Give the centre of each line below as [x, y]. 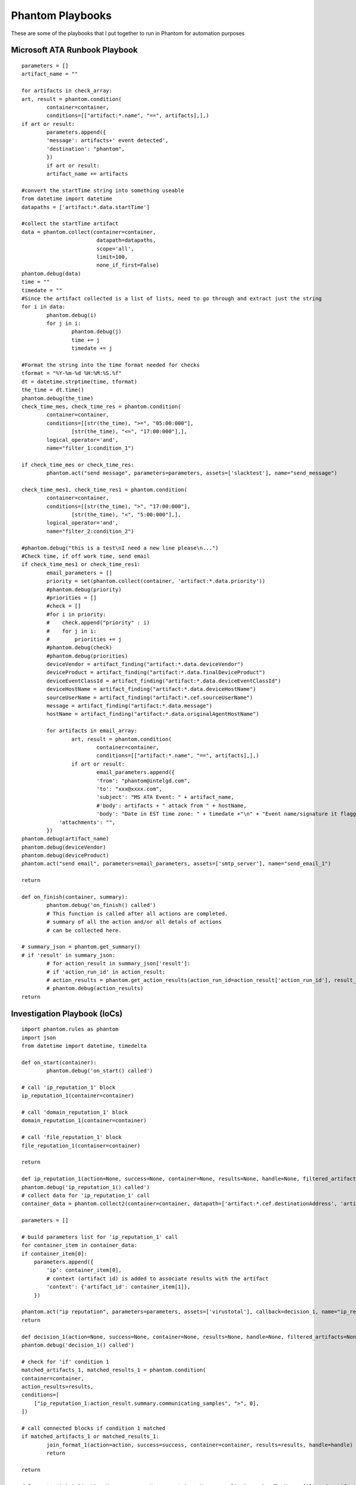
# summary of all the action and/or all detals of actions [134, 922]
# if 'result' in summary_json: [69, 955]
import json [39, 1037]
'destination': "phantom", [86, 149]
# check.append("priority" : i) [98, 623]
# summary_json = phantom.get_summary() [81, 947]
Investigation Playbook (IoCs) [67, 1014]
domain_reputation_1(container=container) [84, 1121]
